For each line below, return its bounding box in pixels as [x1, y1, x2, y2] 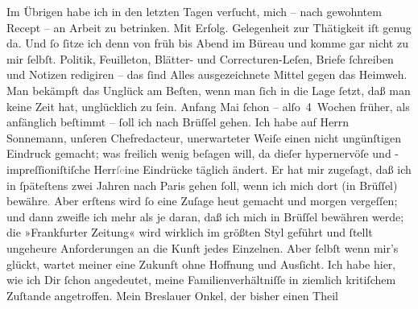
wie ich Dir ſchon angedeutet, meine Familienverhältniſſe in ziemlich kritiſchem [6, 271, 396, 288]
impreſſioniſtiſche [6, 160, 90, 177]
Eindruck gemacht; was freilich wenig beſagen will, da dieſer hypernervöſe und [6, 145, 391, 162]
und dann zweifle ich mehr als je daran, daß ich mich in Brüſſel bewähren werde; [6, 208, 404, 225]
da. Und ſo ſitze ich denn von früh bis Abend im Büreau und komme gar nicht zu [6, 35, 408, 51]
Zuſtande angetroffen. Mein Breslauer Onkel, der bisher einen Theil [6, 286, 339, 303]
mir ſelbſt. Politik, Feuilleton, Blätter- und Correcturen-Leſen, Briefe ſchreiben [6, 50, 394, 67]
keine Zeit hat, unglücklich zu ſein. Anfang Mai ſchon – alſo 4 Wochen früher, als [6, 97, 410, 114]
